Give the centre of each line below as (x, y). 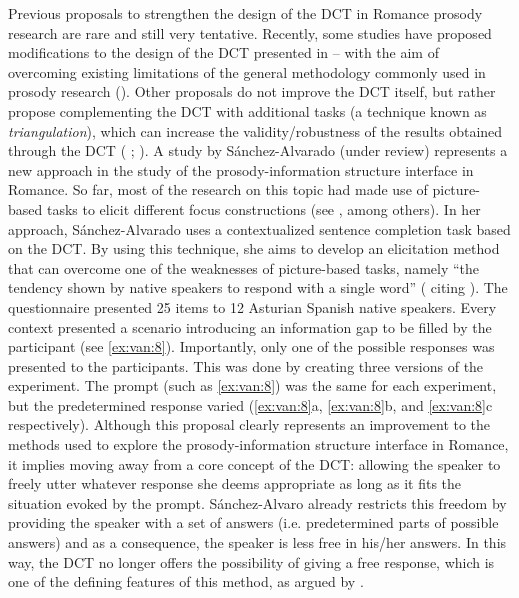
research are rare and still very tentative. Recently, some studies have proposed (250, 32)
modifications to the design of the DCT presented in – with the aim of (223, 52)
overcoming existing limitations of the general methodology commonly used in (247, 71)
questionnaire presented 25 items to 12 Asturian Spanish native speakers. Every (252, 306)
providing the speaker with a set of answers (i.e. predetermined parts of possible (253, 522)
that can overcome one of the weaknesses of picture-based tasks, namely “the (244, 267)
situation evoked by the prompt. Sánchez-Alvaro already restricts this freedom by (257, 502)
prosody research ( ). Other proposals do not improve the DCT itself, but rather (252, 91)
